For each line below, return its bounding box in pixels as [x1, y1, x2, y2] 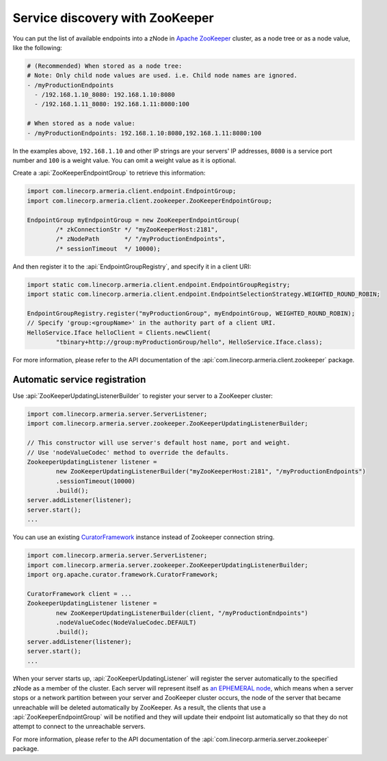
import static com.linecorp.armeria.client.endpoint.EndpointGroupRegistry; [27, 281, 291, 288]
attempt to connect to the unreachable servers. [12, 723, 146, 731]
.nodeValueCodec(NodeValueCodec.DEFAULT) [55, 619, 197, 626]
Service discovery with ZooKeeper [12, 10, 215, 25]
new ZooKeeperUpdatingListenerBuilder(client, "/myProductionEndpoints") [55, 609, 309, 616]
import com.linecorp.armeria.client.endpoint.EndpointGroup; [27, 187, 237, 195]
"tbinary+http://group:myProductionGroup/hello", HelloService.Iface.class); [55, 338, 323, 346]
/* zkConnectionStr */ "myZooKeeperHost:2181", [55, 225, 219, 233]
